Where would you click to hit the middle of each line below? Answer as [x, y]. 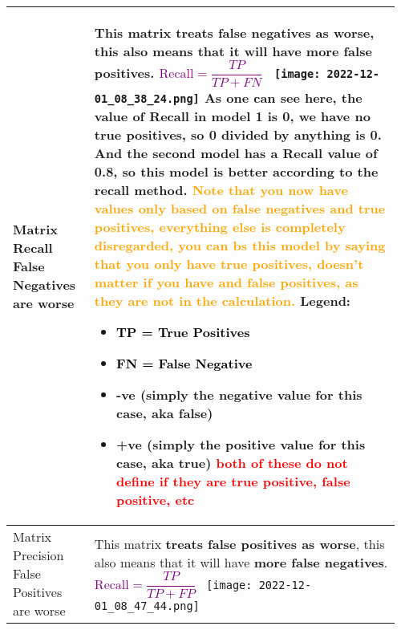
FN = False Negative [184, 363]
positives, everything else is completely [220, 226]
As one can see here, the [283, 97]
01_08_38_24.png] [147, 98]
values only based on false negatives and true [240, 208]
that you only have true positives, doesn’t [229, 263]
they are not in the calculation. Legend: [222, 300]
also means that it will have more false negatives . [241, 562]
